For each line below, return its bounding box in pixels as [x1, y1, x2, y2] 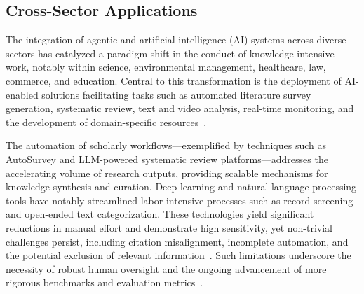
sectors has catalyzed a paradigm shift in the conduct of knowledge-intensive [6, 45, 335, 60]
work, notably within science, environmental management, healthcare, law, [6, 59, 326, 74]
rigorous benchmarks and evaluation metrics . [6, 275, 203, 290]
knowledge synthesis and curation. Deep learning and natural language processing [6, 179, 357, 194]
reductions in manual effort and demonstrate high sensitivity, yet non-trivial [6, 220, 333, 234]
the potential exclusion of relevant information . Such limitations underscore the [6, 248, 351, 262]
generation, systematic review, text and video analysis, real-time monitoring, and [6, 101, 354, 115]
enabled [6, 87, 39, 101]
